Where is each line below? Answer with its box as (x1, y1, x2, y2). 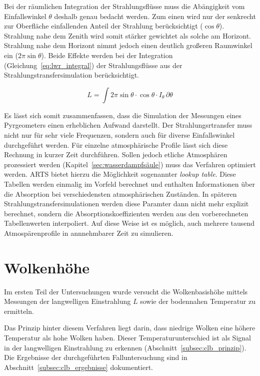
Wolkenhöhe (4, 257, 90, 277)
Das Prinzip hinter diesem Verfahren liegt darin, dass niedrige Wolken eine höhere (4, 322, 255, 333)
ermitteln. (4, 305, 34, 316)
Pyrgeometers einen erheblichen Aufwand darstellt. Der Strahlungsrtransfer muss (4, 120, 252, 130)
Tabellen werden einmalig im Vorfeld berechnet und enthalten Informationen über (4, 178, 255, 189)
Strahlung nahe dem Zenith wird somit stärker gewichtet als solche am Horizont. (4, 30, 251, 41)
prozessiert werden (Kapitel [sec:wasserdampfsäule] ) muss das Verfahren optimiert (4, 159, 256, 169)
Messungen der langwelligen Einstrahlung (4, 296, 131, 306)
